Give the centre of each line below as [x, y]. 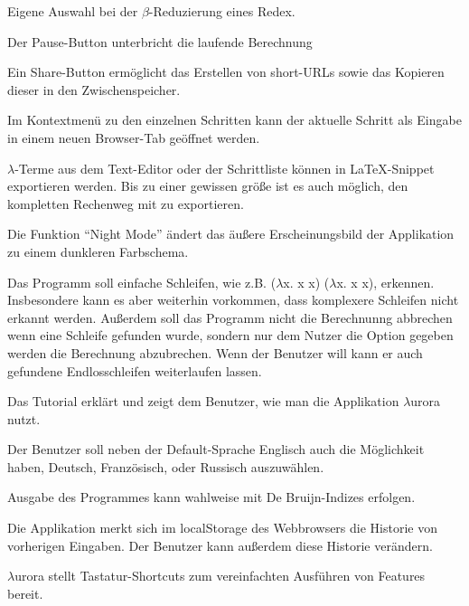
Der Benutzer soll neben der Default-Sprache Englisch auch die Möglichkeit [216, 449]
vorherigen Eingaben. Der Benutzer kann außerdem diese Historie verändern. [220, 545]
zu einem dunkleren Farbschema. [98, 251]
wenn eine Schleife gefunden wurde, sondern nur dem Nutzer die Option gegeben [230, 335]
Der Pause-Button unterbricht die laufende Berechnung [160, 41]
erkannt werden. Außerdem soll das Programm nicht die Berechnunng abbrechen [230, 317]
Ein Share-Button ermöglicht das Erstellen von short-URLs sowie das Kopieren [226, 72]
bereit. [25, 593]
